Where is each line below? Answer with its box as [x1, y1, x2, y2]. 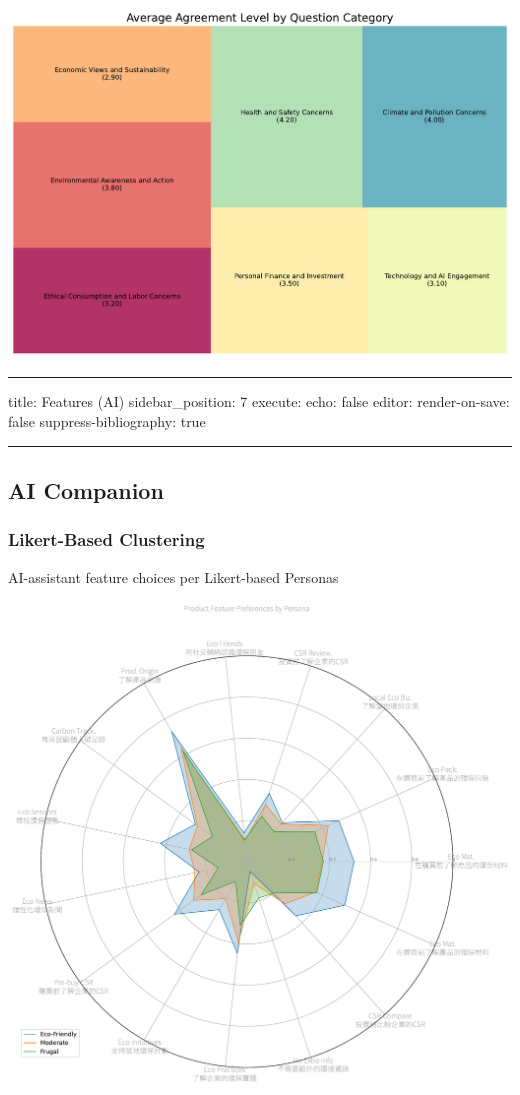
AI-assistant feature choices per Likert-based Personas [8, 566, 339, 587]
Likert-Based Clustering [8, 527, 205, 552]
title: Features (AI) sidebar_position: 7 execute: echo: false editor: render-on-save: [8, 391, 510, 412]
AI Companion [8, 474, 164, 505]
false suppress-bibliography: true [8, 410, 206, 431]
